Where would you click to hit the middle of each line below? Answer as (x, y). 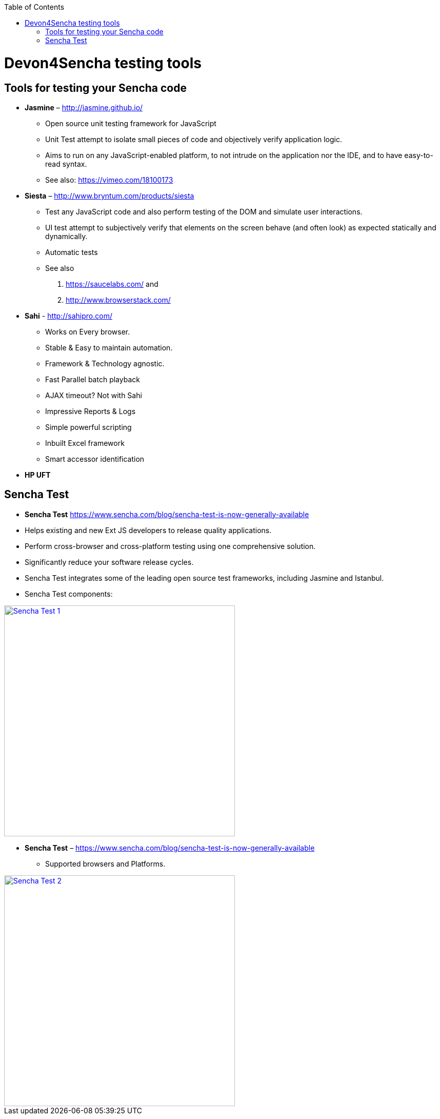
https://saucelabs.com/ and (112, 284)
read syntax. (66, 164)
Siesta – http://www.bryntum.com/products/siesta (109, 195)
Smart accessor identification (95, 459)
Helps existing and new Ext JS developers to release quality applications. (148, 530)
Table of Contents (34, 7)
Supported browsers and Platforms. (105, 863)
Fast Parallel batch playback (93, 379)
